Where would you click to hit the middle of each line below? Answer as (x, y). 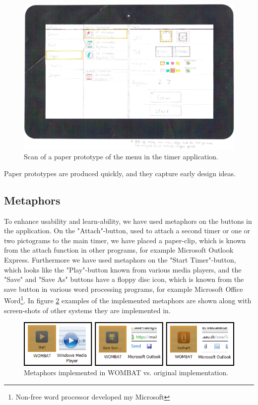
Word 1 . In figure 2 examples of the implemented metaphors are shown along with (128, 300)
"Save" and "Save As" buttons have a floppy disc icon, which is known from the (124, 279)
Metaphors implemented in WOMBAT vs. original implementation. (126, 372)
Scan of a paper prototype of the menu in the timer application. (121, 157)
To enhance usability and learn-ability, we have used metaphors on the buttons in (128, 221)
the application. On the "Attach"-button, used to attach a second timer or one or (127, 231)
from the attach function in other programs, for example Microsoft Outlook (119, 250)
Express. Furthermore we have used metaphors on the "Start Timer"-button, (120, 259)
